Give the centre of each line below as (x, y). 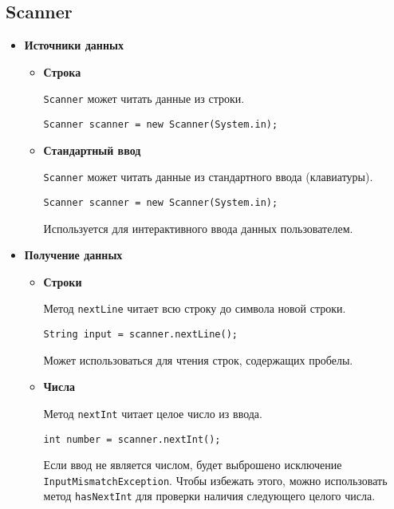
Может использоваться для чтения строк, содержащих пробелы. (198, 359)
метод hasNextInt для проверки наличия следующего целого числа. (209, 496)
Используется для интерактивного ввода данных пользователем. (198, 228)
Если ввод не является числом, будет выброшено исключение (193, 465)
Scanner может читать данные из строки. (144, 99)
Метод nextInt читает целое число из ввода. (153, 413)
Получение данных (73, 255)
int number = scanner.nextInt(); (132, 439)
